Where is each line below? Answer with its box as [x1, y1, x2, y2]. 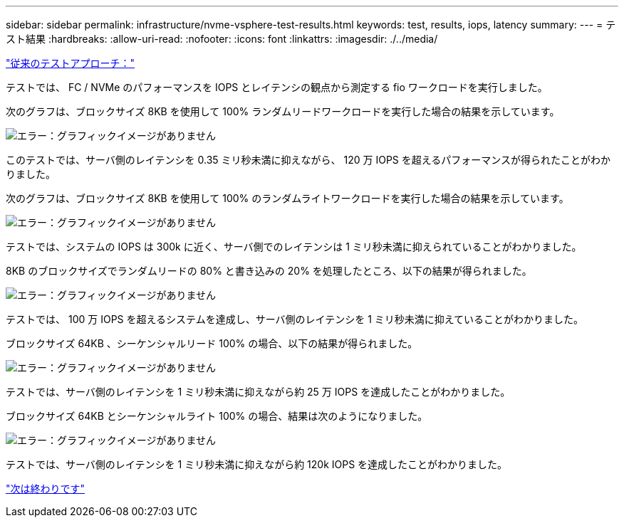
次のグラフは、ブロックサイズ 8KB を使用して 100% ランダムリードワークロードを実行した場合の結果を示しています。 [6, 105, 560, 117]
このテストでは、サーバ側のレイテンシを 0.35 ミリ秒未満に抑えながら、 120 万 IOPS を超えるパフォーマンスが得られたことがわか [6, 154, 611, 166]
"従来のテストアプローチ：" [6, 57, 135, 69]
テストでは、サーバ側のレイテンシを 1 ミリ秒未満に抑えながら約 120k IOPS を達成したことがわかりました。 [6, 458, 508, 470]
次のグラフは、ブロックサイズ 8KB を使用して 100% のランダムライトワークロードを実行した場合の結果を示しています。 [6, 192, 569, 204]
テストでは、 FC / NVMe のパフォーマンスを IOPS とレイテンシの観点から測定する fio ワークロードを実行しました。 [6, 81, 548, 93]
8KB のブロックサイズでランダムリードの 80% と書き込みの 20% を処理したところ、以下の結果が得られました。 [6, 265, 532, 277]
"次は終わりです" [6, 482, 85, 495]
